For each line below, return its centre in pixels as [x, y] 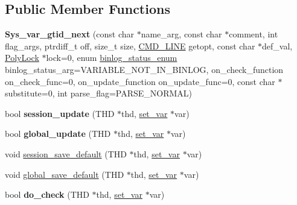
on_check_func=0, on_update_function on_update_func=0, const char [140, 81]
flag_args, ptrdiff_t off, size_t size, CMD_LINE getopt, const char [130, 46]
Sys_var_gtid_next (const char [69, 34]
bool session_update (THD [60, 113]
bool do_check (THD [47, 194]
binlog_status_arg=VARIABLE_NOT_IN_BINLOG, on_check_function [144, 69]
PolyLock [22, 58]
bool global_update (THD [58, 134]
